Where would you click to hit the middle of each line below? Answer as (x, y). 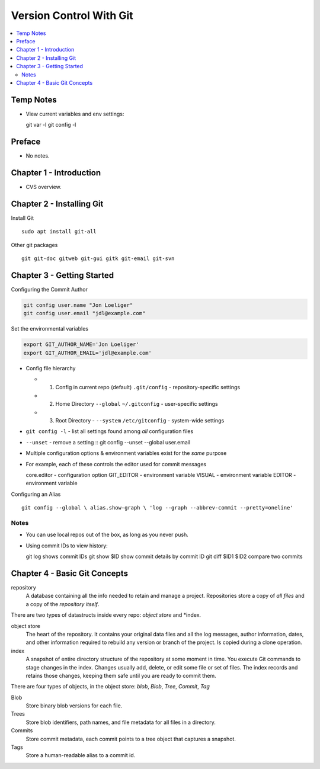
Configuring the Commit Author (49, 289)
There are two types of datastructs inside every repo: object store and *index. (106, 615)
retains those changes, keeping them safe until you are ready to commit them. (121, 675)
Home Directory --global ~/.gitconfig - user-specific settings (137, 404)
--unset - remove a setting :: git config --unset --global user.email (108, 442)
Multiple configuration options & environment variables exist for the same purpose (126, 453)
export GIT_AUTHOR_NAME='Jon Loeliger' (81, 345)
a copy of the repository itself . (63, 604)
